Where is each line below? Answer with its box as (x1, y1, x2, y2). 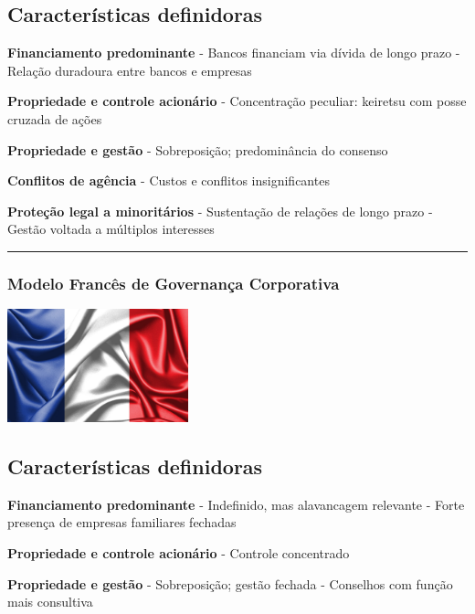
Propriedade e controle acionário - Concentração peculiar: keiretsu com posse (7, 91, 467, 111)
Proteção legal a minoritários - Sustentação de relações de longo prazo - (7, 201, 433, 220)
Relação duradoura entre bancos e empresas (7, 60, 252, 79)
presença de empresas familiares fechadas (7, 513, 237, 532)
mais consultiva (7, 592, 93, 611)
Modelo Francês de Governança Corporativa (7, 271, 340, 294)
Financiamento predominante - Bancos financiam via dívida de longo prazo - (7, 43, 460, 62)
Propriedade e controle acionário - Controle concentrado (7, 543, 350, 562)
